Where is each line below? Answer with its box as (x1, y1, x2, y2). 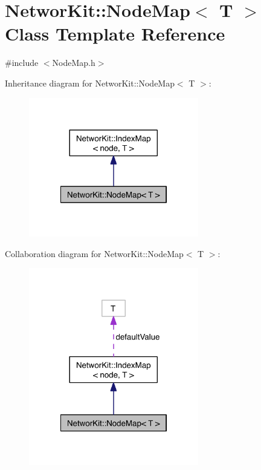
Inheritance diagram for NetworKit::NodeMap (5, 76, 175, 89)
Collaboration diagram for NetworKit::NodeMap (5, 247, 184, 259)
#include (5, 56, 39, 69)
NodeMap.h (52, 56, 95, 69)
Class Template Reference (5, 21, 225, 46)
